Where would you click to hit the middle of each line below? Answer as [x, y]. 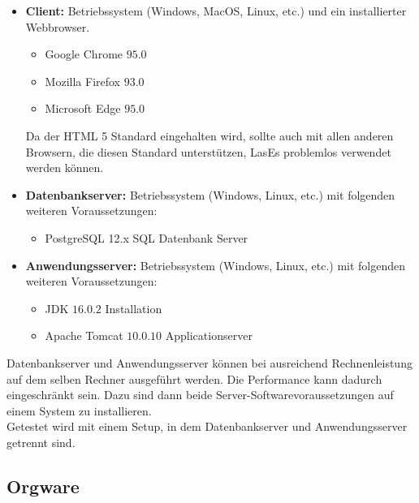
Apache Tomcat [84, 335]
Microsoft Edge [83, 108]
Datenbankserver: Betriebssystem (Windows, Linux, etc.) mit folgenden [210, 194]
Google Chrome [84, 54]
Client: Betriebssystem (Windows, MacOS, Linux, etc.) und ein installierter [216, 11]
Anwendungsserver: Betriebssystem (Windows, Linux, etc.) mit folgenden [216, 265]
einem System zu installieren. [79, 410]
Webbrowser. [58, 26]
